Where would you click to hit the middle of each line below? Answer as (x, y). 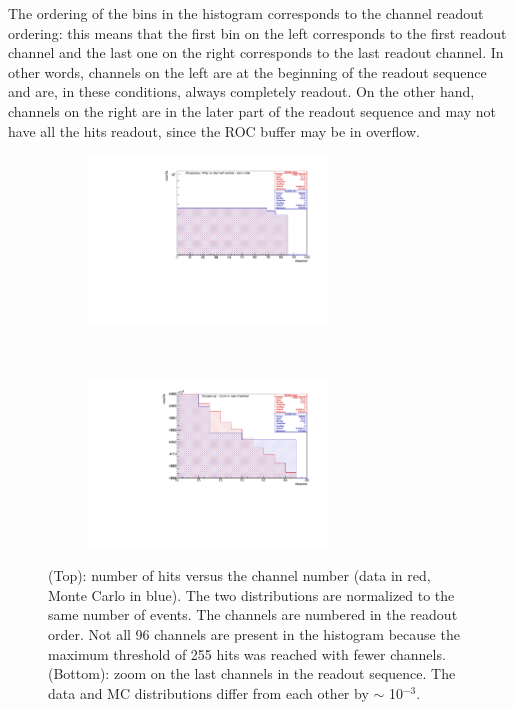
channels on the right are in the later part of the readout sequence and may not (252, 110)
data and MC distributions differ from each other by (208, 692)
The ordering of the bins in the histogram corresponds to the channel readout (246, 13)
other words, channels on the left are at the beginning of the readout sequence (247, 71)
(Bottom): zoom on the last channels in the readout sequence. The (252, 673)
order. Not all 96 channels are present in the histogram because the (254, 634)
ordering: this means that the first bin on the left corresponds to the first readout (257, 32)
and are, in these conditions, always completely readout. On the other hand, (241, 91)
